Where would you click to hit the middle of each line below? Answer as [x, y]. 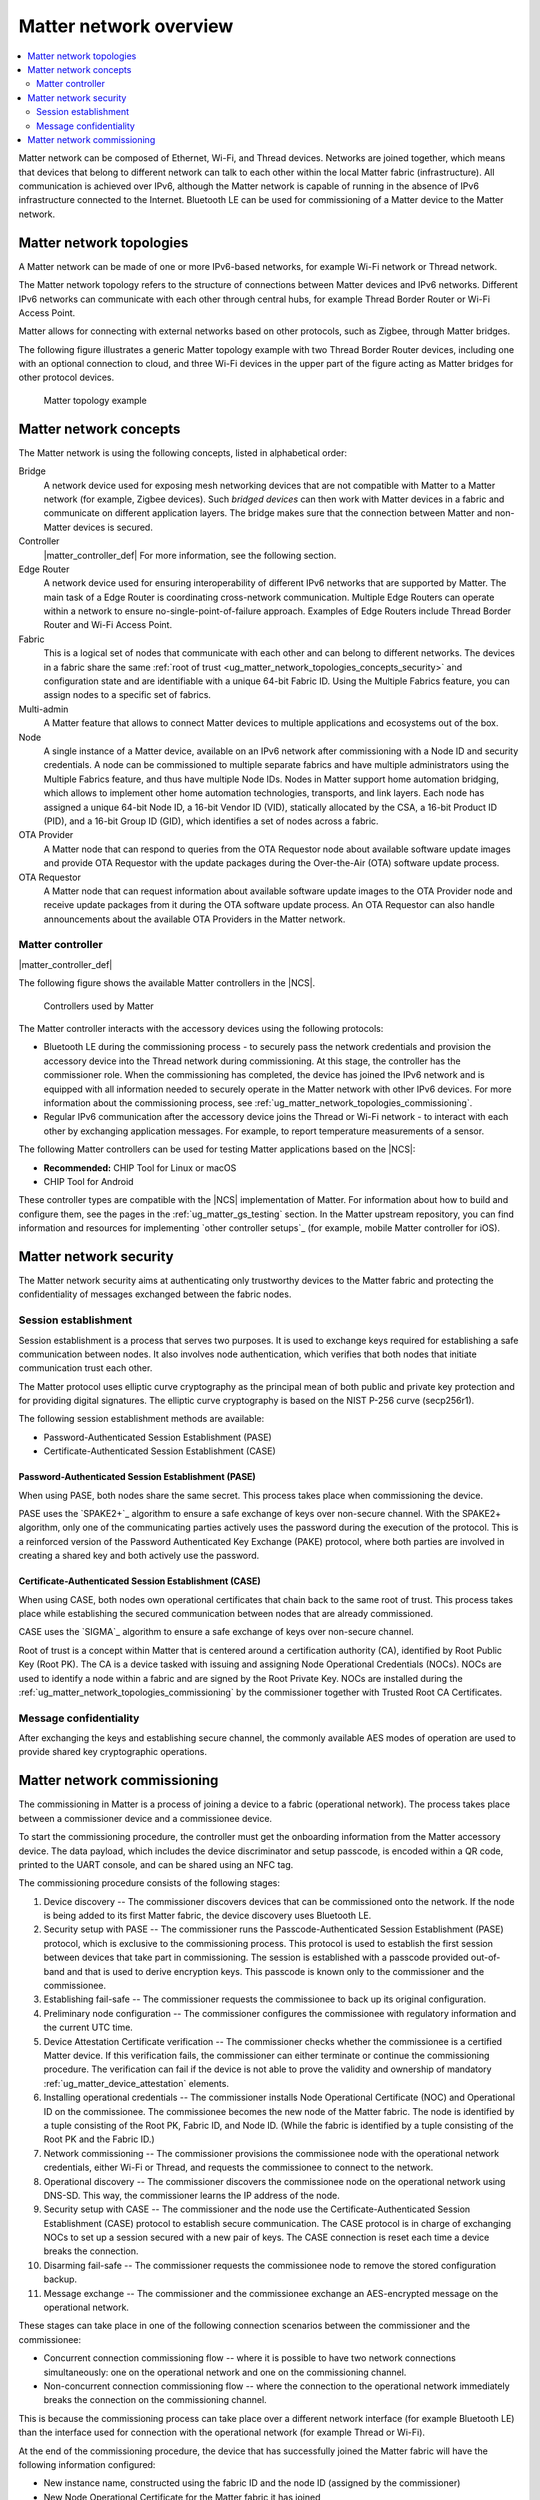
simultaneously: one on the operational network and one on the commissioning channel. [225, 2372]
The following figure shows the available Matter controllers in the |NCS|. [167, 983]
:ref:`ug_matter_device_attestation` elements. [136, 2083]
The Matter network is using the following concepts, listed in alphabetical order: [183, 452]
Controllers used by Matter [98, 1006]
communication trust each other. [85, 1368]
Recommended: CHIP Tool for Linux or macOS [140, 1167]
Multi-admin [43, 709]
